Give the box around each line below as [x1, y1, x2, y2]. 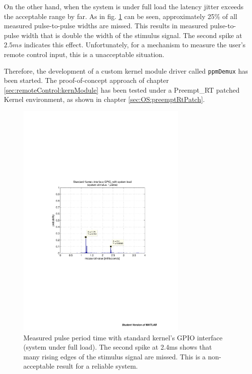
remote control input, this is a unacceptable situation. [4, 49, 164, 59]
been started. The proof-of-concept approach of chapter [4, 75, 169, 85]
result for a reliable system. [56, 361, 138, 371]
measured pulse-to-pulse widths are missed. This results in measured [4, 20, 208, 31]
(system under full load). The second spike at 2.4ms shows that [23, 342, 212, 352]
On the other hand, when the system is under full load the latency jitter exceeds [4, 1, 244, 11]
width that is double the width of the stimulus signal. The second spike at [21, 30, 242, 40]
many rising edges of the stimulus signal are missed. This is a [23, 351, 206, 361]
